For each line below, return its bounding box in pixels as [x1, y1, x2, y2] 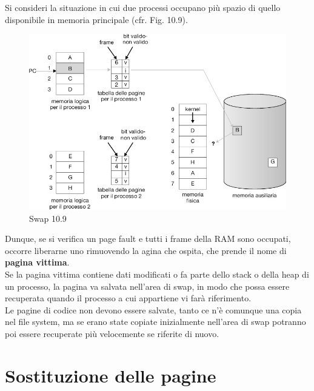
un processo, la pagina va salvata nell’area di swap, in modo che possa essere [5, 279, 290, 292]
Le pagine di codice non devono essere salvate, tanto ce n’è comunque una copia [5, 303, 302, 316]
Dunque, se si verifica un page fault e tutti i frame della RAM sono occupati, [5, 232, 291, 245]
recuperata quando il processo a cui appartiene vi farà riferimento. [5, 292, 252, 304]
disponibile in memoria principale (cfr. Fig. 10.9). [5, 13, 188, 25]
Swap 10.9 [29, 212, 67, 224]
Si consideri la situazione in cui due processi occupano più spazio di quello [5, 1, 281, 13]
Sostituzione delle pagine [5, 363, 216, 387]
